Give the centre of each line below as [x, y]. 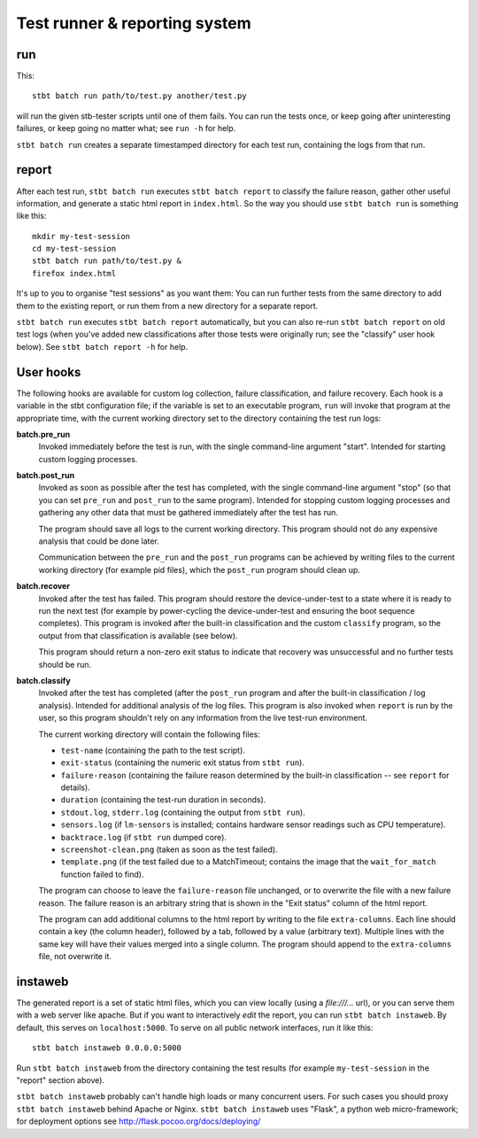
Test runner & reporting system [134, 23]
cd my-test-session [74, 249]
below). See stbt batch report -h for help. [102, 346]
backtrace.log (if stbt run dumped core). [144, 837]
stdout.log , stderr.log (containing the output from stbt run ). [183, 812]
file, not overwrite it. [75, 956]
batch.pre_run [43, 434]
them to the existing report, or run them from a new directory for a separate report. [167, 306]
